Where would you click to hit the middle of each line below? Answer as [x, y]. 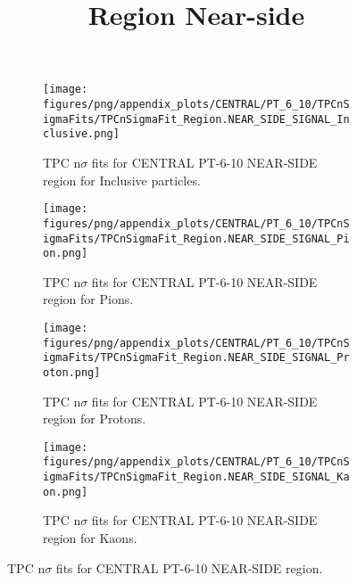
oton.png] [72, 372]
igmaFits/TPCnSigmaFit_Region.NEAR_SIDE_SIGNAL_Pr [196, 358]
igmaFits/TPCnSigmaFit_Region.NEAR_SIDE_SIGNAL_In [196, 119]
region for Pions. [88, 299]
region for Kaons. [90, 538]
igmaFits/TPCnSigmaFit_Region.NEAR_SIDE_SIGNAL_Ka [196, 477]
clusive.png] [81, 134]
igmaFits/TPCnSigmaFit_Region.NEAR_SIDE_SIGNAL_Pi [196, 238]
